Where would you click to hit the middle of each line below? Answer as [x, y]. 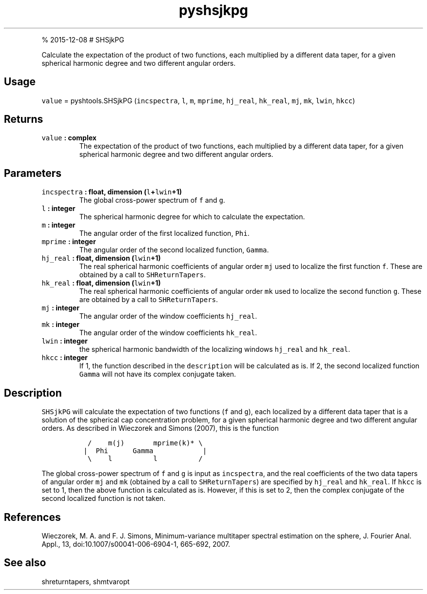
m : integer [58, 225]
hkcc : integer [65, 358]
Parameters [33, 173]
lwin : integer [65, 341]
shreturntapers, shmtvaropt [86, 581]
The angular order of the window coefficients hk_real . [168, 333]
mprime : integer [69, 242]
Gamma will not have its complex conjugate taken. [158, 374]
